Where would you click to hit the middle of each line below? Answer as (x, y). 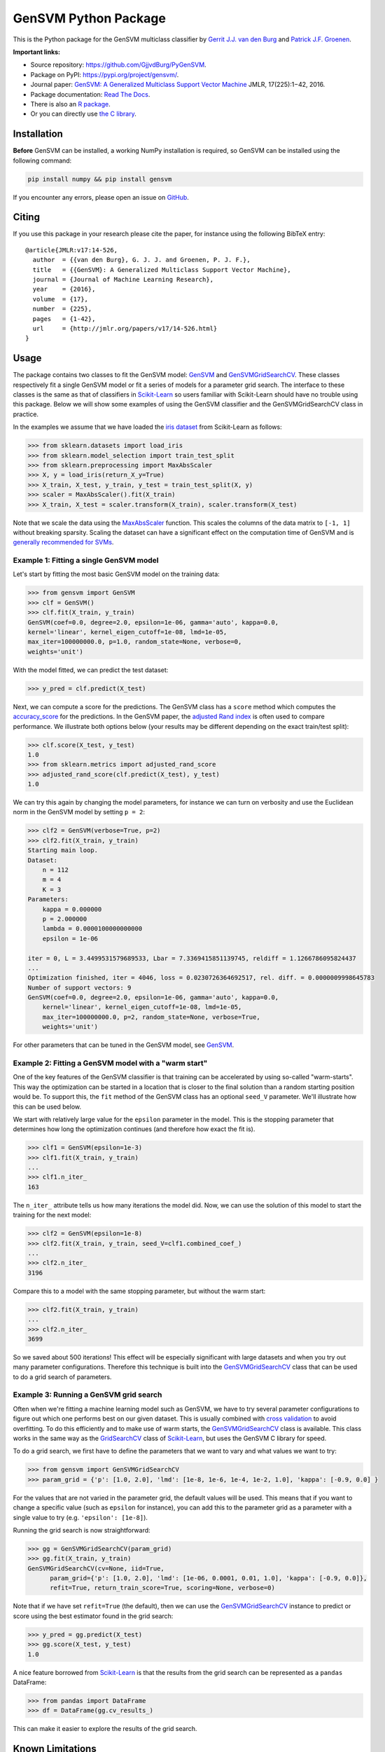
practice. (26, 414)
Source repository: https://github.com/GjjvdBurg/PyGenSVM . (118, 65)
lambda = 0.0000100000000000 (92, 929)
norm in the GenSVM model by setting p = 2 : (79, 812)
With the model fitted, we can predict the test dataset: (91, 670)
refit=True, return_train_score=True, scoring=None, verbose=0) (163, 1588)
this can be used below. (47, 1107)
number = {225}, (62, 309)
